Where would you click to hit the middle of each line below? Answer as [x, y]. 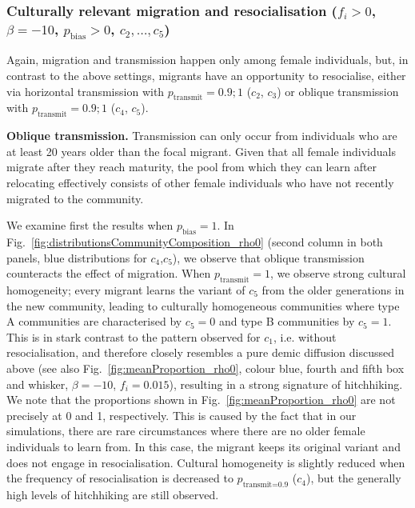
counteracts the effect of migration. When [109, 273]
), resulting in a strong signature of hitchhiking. [286, 384]
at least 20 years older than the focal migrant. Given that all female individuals [201, 151]
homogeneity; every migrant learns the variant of [126, 290]
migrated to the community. [75, 198]
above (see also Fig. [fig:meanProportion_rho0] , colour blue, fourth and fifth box [206, 368]
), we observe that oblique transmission [268, 257]
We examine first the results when [90, 225]
